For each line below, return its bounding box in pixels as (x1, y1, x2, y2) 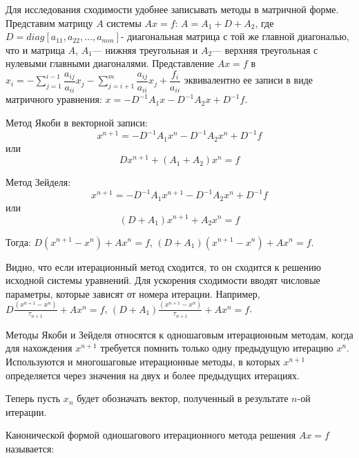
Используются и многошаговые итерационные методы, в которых (6, 354, 280, 369)
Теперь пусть (6, 391, 61, 405)
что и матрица (6, 42, 65, 57)
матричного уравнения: (6, 92, 102, 106)
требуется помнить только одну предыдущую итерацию (100, 341, 333, 355)
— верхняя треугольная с (212, 42, 318, 57)
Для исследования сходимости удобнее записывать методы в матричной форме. (6, 2, 339, 16)
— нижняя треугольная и (92, 42, 198, 57)
